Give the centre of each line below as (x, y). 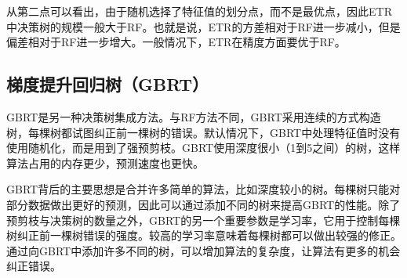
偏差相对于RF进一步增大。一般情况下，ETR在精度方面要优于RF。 (176, 42)
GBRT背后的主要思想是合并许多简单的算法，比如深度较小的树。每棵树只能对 (203, 189)
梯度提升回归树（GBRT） (108, 84)
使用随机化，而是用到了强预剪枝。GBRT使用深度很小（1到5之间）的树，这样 (203, 148)
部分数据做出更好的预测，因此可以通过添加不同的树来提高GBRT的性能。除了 (203, 204)
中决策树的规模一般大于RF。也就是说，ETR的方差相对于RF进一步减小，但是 (203, 26)
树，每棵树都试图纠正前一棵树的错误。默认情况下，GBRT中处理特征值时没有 (203, 132)
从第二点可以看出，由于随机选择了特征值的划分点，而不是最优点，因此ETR (199, 11)
